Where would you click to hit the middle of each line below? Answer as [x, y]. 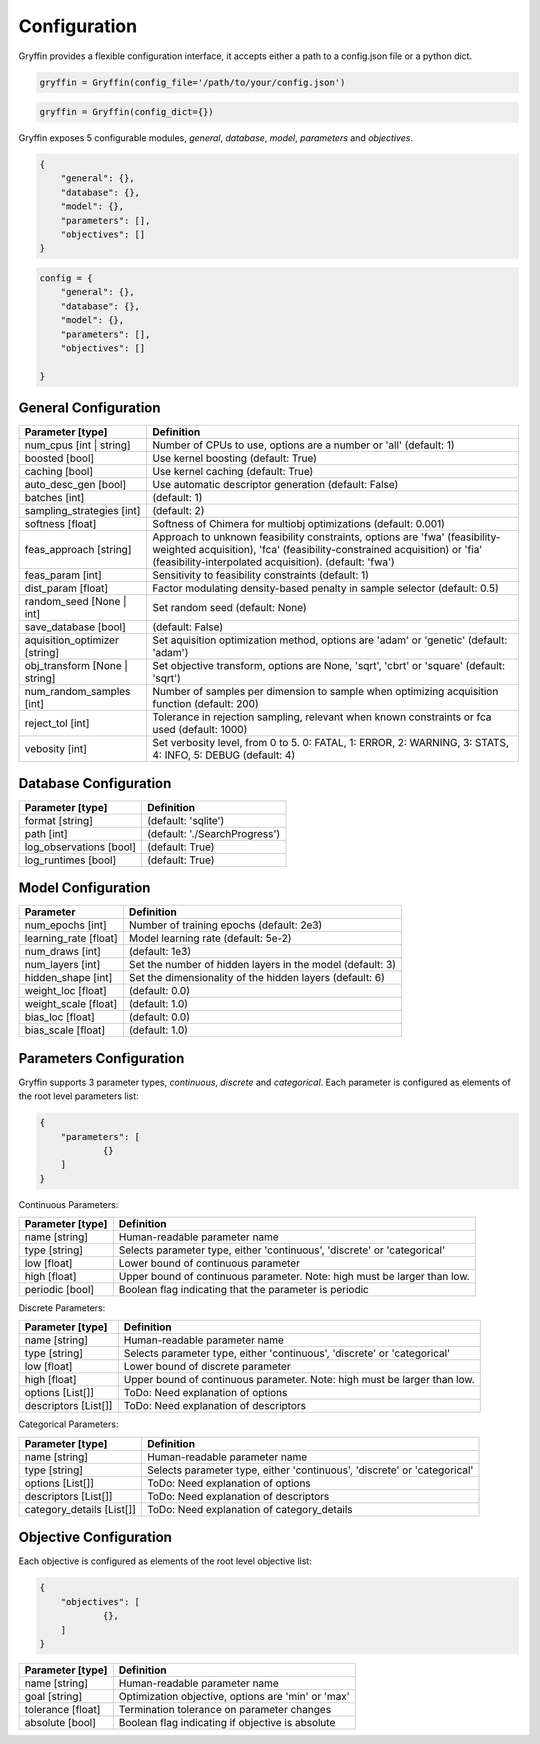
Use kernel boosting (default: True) [234, 458]
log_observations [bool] [80, 847]
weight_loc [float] [65, 991]
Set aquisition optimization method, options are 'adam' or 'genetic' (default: [330, 640]
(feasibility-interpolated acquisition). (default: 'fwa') [273, 562]
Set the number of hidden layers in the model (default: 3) [262, 965]
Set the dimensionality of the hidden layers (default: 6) [256, 978]
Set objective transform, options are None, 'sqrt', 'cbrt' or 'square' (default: [328, 666]
